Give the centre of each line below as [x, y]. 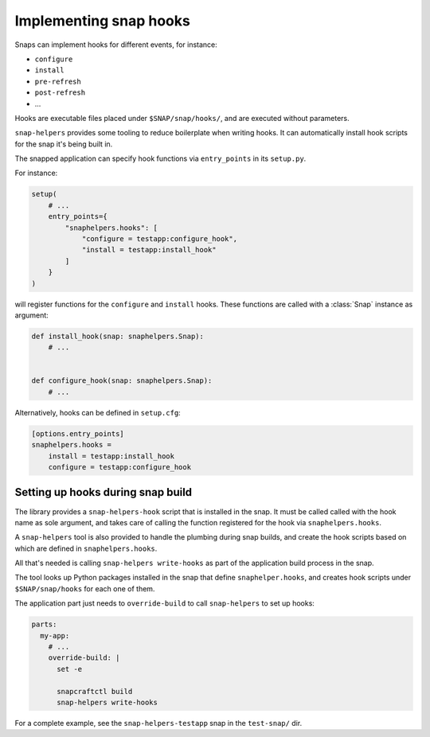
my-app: [55, 636]
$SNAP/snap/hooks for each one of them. [85, 588]
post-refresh [60, 93]
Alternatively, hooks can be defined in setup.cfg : [98, 412]
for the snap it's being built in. [64, 144]
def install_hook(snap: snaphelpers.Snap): [118, 336]
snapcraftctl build [95, 691]
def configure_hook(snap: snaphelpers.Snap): [122, 381]
